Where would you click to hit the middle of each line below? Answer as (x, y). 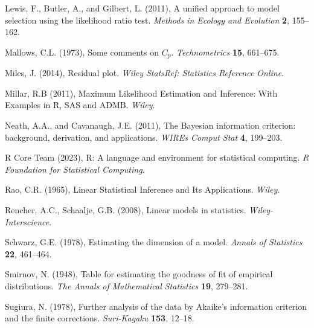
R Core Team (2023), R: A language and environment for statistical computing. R (157, 157)
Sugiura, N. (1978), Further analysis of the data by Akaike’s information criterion (156, 306)
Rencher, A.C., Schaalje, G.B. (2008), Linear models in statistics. (126, 209)
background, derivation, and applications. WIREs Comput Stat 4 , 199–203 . (144, 137)
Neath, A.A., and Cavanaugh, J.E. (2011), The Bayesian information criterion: (150, 125)
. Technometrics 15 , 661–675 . (225, 52)
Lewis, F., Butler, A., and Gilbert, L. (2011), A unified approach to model (142, 8)
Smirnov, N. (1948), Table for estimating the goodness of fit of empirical (139, 274)
